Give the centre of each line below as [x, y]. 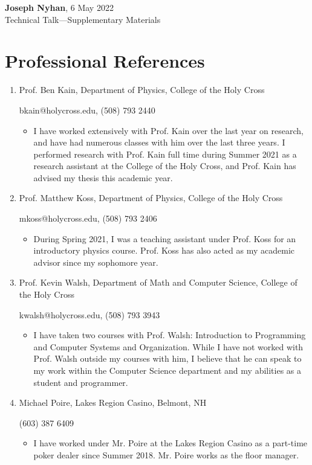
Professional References [105, 61]
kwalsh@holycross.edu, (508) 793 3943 [89, 314]
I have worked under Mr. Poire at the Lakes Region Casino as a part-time [171, 443]
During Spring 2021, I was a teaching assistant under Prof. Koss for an [165, 238]
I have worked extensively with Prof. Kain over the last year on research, [168, 130]
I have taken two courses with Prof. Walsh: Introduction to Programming [170, 335]
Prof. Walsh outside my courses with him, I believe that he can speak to [167, 358]
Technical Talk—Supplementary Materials [83, 19]
